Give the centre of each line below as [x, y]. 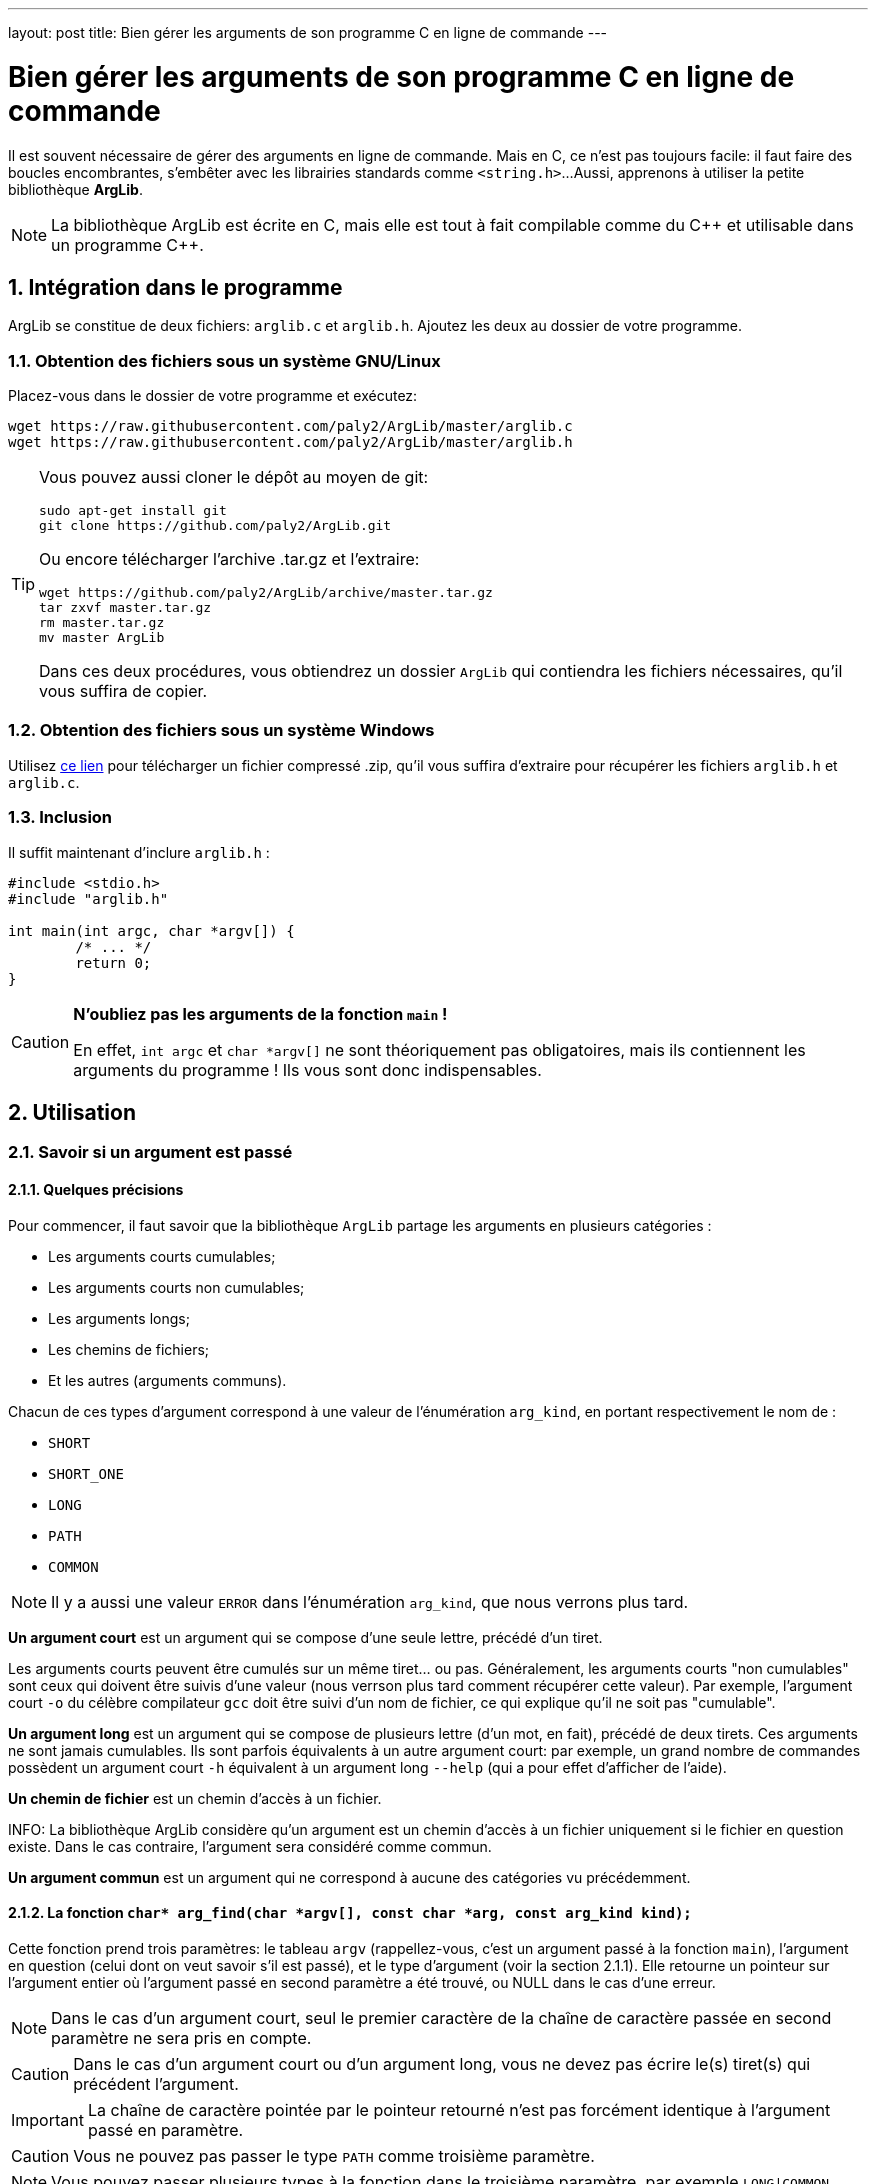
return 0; [113, 962]
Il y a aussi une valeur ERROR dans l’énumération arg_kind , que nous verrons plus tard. [370, 1601]
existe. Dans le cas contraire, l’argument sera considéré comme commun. [250, 1846]
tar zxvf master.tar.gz [125, 608]
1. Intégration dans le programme [175, 287]
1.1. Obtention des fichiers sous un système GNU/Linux [224, 360]
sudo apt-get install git [133, 511]
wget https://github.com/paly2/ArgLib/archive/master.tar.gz [266, 593]
